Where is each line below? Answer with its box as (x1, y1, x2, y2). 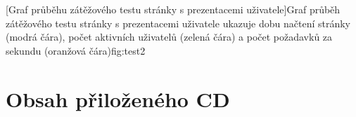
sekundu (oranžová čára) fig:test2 (6, 43, 146, 57)
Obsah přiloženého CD (6, 84, 230, 113)
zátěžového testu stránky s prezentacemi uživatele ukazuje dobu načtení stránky (6, 15, 350, 30)
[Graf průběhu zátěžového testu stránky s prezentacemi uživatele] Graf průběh (6, 2, 341, 16)
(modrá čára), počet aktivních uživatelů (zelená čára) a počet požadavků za (6, 29, 333, 44)
